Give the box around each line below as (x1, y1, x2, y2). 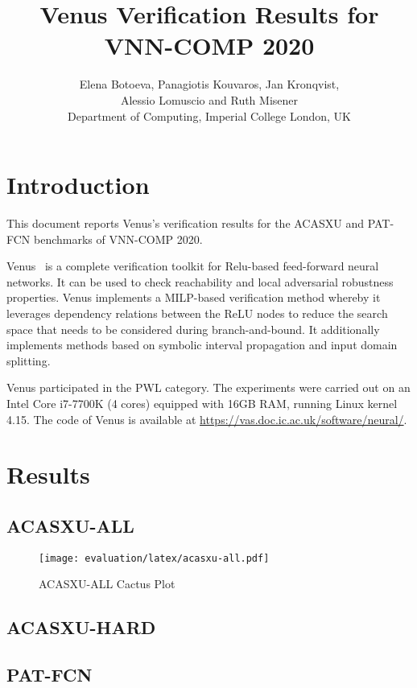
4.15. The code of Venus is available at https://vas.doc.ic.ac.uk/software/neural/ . (6, 410, 407, 427)
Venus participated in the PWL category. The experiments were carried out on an (6, 379, 411, 396)
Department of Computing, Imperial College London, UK (67, 107, 352, 124)
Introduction (6, 168, 150, 201)
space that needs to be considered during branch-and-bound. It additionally (6, 320, 380, 337)
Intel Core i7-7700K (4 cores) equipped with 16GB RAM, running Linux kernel (6, 394, 398, 411)
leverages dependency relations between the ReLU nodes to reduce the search (6, 305, 388, 321)
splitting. (6, 352, 51, 369)
